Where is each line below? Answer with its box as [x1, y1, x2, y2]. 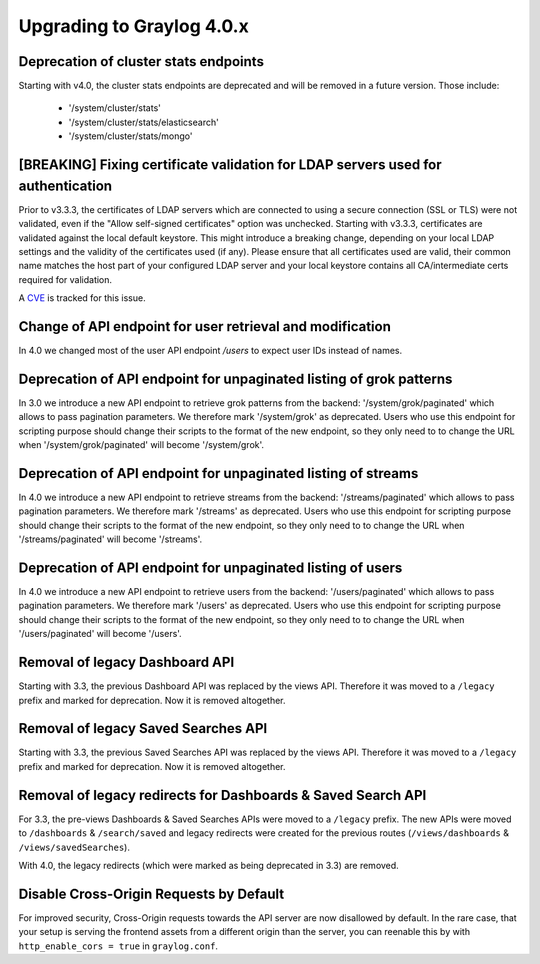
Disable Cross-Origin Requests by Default [18, 885, 285, 902]
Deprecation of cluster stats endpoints [18, 53, 265, 70]
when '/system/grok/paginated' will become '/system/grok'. [18, 439, 265, 451]
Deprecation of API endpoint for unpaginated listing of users [18, 559, 403, 576]
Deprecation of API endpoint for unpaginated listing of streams [18, 465, 419, 482]
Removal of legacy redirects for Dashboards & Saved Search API [18, 786, 427, 804]
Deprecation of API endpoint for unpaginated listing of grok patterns [18, 370, 453, 387]
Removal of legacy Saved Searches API [18, 720, 268, 737]
